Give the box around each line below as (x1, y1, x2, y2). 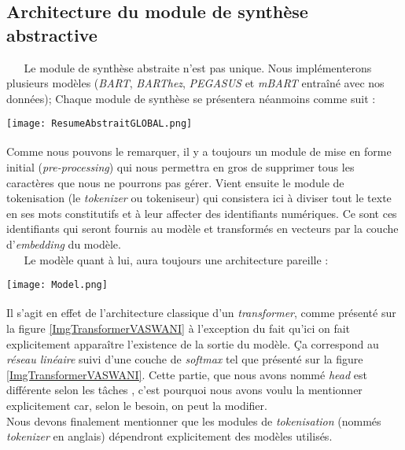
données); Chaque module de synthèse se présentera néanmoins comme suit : (6, 90, 376, 106)
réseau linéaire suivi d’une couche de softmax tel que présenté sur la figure (6, 351, 363, 367)
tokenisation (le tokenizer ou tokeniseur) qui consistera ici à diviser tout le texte (6, 190, 392, 206)
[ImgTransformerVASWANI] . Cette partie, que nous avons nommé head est (6, 366, 367, 382)
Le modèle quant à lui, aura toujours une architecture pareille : (24, 251, 329, 267)
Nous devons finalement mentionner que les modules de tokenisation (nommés (6, 412, 381, 429)
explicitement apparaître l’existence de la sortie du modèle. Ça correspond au (6, 335, 379, 352)
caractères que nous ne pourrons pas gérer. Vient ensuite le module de (6, 174, 344, 190)
